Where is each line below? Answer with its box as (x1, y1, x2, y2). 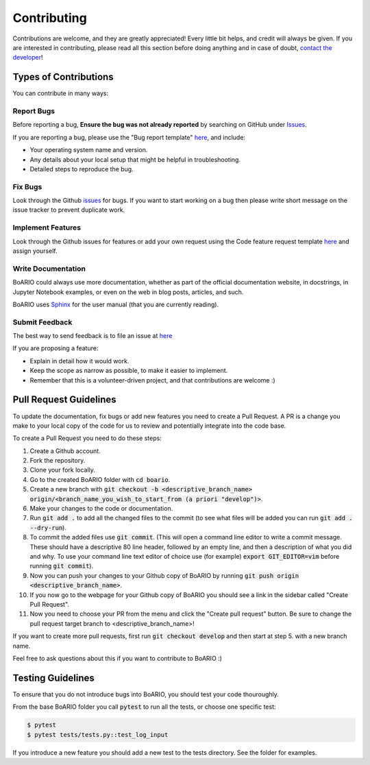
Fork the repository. (29, 457, 86, 465)
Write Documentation (12, 264, 86, 274)
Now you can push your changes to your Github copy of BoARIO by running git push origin (29, 571, 299, 579)
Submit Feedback (12, 317, 73, 327)
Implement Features (12, 223, 82, 232)
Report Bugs (12, 106, 55, 116)
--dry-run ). (29, 523, 66, 531)
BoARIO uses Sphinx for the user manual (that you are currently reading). (12, 300, 219, 308)
